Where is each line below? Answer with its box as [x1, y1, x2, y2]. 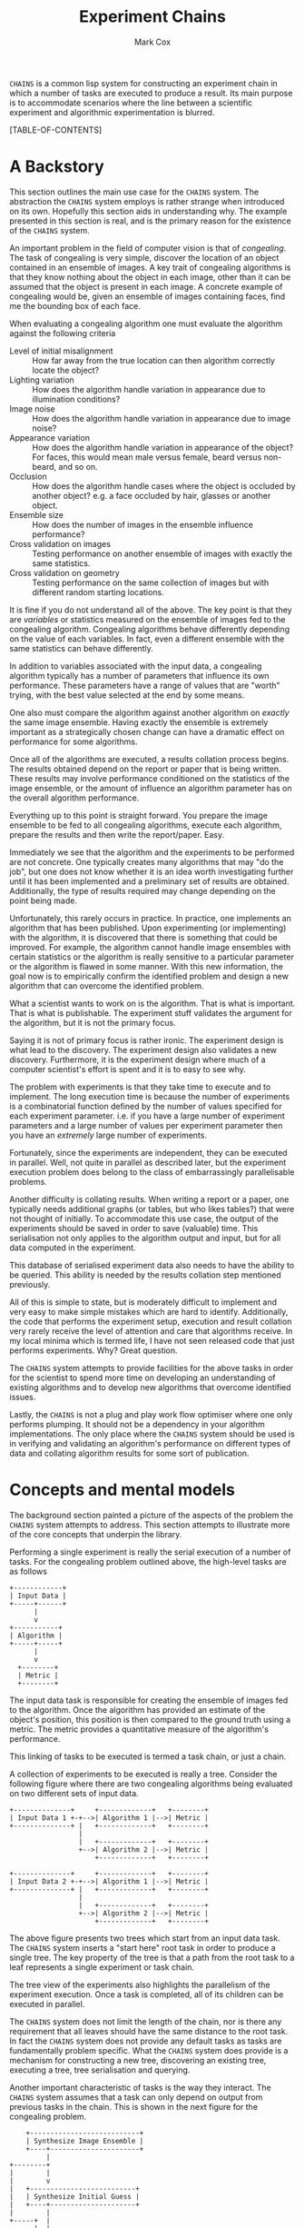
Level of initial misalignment [9, 345, 113, 356]
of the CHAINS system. [9, 224, 90, 235]
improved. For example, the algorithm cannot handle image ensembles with [9, 941, 291, 952]
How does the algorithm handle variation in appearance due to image [32, 413, 291, 423]
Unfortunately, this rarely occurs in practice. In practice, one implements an [9, 912, 292, 923]
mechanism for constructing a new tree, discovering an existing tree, [9, 2054, 267, 2065]
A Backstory [9, 156, 104, 177]
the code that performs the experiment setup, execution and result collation [9, 1316, 292, 1327]
